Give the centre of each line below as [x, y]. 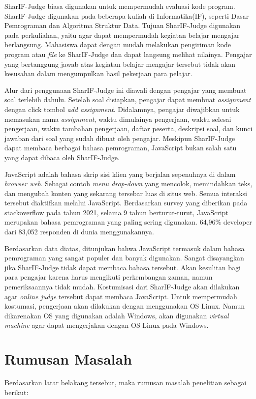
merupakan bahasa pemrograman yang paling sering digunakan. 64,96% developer [128, 222]
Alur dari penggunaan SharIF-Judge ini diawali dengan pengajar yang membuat [126, 90]
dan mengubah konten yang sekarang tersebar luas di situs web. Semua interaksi [126, 193]
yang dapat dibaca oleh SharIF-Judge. [62, 157]
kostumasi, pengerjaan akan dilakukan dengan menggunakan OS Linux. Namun [125, 306]
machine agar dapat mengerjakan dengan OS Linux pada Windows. [107, 325]
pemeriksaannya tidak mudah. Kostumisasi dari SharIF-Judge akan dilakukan [122, 287]
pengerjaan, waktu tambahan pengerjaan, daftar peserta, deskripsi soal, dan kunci [128, 128]
